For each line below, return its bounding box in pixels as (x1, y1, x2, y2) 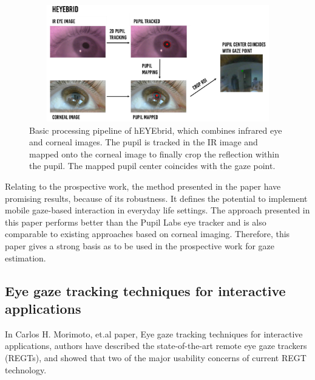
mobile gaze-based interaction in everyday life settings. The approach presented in (5, 204, 310, 216)
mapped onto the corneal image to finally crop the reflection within (29, 147, 279, 160)
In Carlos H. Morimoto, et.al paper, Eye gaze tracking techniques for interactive (5, 327, 303, 340)
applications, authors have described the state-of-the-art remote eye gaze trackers (5, 339, 307, 352)
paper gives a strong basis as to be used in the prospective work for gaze (5, 239, 275, 252)
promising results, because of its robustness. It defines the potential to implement (5, 192, 308, 204)
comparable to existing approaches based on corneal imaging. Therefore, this (5, 227, 290, 240)
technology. (5, 363, 47, 376)
